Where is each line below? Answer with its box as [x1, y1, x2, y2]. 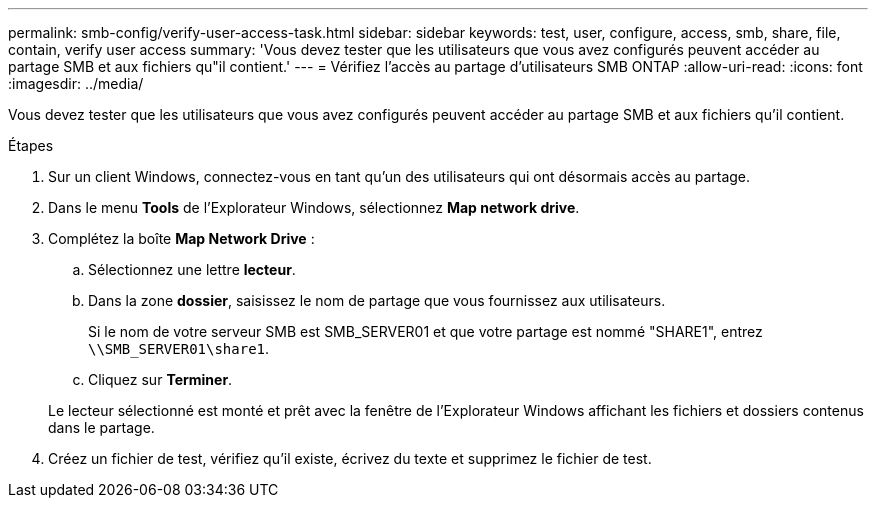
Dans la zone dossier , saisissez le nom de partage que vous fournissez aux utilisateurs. [88, 292, 666, 309]
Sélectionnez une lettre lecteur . [88, 261, 296, 278]
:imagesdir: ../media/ [8, 75, 144, 92]
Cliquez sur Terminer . [88, 371, 233, 388]
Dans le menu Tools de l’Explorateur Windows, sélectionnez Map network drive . [48, 199, 580, 216]
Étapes [8, 137, 54, 154]
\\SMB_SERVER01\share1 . [88, 340, 270, 357]
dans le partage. [48, 419, 155, 436]
